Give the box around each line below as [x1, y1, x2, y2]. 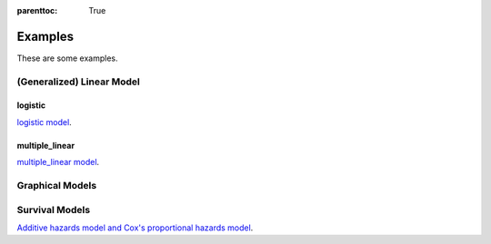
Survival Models [16, 203, 91, 216]
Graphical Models [16, 180, 97, 192]
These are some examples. [16, 53, 118, 63]
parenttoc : [16, 5, 58, 15]
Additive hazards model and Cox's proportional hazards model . [16, 222, 254, 233]
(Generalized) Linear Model [16, 75, 140, 88]
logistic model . [16, 116, 72, 127]
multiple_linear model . [16, 157, 100, 168]
